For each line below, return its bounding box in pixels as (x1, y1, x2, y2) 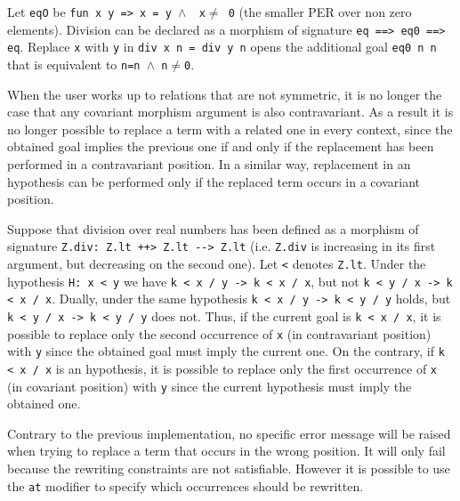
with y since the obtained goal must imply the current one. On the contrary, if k (7, 342, 445, 360)
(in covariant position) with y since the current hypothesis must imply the (7, 376, 412, 395)
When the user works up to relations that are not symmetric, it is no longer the (7, 85, 442, 103)
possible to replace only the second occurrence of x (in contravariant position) (7, 324, 432, 343)
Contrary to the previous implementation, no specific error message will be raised (7, 424, 451, 442)
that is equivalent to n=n (7, 54, 141, 73)
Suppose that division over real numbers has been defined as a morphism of (7, 219, 419, 238)
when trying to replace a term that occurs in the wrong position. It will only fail (7, 441, 446, 460)
